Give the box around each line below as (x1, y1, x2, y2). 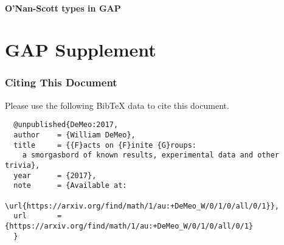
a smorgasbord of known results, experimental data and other (22, 151, 280, 160)
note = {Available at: (13, 181, 127, 190)
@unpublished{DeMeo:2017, (13, 120, 119, 129)
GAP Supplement (5, 37, 156, 62)
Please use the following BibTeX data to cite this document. (5, 98, 229, 111)
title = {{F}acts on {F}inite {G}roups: (13, 140, 196, 150)
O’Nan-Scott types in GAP (5, 1, 121, 14)
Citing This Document (5, 75, 117, 90)
